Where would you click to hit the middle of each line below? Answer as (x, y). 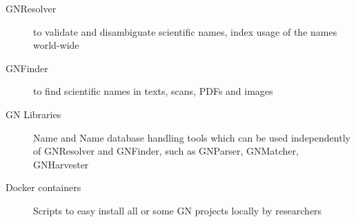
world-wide (56, 45)
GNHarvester (61, 164)
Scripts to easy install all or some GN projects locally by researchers (178, 210)
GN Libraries (33, 114)
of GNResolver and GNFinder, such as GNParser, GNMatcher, (166, 151)
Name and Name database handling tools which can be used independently (192, 137)
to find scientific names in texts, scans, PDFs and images (153, 91)
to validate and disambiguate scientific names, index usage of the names (185, 31)
